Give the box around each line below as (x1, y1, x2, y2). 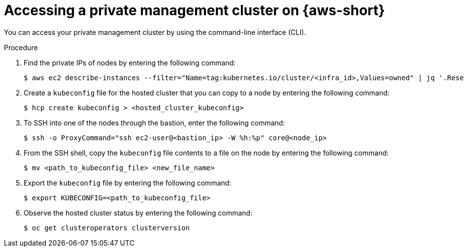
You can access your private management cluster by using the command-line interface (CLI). (4, 28, 306, 36)
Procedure (4, 43, 38, 52)
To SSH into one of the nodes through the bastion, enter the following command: (24, 118, 285, 127)
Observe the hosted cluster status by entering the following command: (24, 208, 253, 217)
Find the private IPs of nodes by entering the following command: (24, 58, 236, 67)
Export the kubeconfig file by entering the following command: (24, 178, 232, 187)
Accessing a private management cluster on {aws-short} (4, 2, 385, 19)
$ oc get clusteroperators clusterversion (24, 223, 190, 232)
